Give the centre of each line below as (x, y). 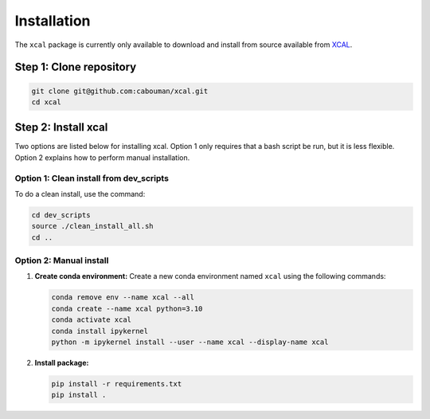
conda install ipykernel (100, 331)
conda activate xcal (91, 320)
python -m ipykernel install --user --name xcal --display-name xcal (190, 342)
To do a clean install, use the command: (80, 194)
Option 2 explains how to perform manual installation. (102, 157)
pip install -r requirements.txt (117, 384)
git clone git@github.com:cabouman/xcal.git (120, 91)
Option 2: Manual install (62, 260)
